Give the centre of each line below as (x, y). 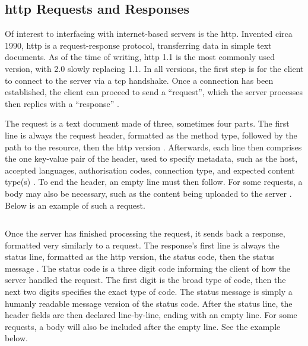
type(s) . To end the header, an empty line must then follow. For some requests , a (154, 182)
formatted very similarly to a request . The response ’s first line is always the (142, 245)
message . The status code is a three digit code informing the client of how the (148, 268)
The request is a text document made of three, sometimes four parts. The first (147, 123)
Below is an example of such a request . (75, 205)
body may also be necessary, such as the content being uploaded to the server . (148, 193)
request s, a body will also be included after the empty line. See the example (143, 326)
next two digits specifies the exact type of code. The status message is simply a (149, 292)
